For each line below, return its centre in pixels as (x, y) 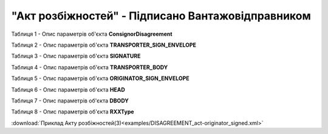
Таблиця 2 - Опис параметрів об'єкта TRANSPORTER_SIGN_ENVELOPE (104, 45)
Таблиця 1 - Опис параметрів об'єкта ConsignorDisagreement (92, 34)
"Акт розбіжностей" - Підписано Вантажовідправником (161, 16)
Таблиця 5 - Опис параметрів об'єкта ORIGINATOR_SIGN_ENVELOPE (100, 78)
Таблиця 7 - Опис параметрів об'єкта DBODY (70, 101)
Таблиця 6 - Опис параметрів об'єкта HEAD (68, 89)
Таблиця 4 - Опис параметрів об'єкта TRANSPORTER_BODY (90, 67)
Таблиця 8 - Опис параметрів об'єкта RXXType (73, 112)
